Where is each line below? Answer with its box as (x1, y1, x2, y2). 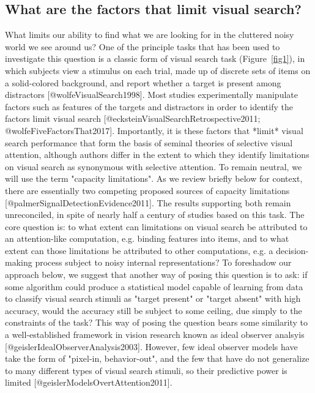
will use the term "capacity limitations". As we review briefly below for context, (5, 172, 303, 185)
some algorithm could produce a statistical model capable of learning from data (5, 280, 303, 293)
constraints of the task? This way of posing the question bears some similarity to (5, 316, 308, 329)
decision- (276, 244, 309, 256)
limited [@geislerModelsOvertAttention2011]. (5, 376, 172, 389)
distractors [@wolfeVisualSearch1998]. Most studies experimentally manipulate (5, 88, 298, 101)
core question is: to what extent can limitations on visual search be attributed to (5, 220, 308, 233)
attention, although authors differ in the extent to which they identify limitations (5, 148, 309, 161)
